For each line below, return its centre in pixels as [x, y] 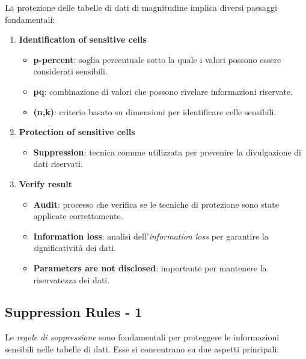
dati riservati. [58, 164]
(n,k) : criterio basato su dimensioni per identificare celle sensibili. [155, 111]
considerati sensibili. [70, 71]
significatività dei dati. [75, 248]
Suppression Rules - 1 [74, 312]
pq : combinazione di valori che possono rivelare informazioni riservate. [163, 91]
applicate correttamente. [78, 216]
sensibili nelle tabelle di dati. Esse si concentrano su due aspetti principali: [142, 348]
